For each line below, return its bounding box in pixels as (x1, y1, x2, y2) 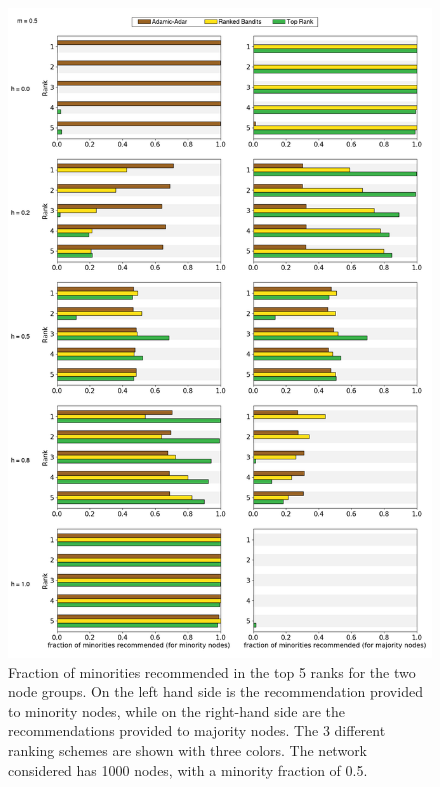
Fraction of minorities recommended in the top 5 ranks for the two (8, 661, 416, 682)
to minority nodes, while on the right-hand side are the (8, 700, 346, 721)
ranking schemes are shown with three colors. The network (8, 739, 368, 760)
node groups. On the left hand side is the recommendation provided (8, 681, 423, 702)
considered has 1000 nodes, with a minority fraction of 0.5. (8, 759, 368, 780)
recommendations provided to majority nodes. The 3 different (8, 720, 386, 741)
